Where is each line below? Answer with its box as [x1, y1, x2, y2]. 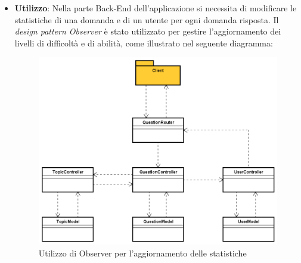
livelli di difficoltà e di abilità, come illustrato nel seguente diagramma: [14, 36, 273, 49]
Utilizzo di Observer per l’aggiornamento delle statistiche [38, 246, 247, 259]
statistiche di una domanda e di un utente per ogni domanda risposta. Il [14, 13, 279, 26]
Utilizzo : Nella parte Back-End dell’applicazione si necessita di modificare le [14, 2, 297, 14]
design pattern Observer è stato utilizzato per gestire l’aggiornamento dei [14, 25, 281, 37]
